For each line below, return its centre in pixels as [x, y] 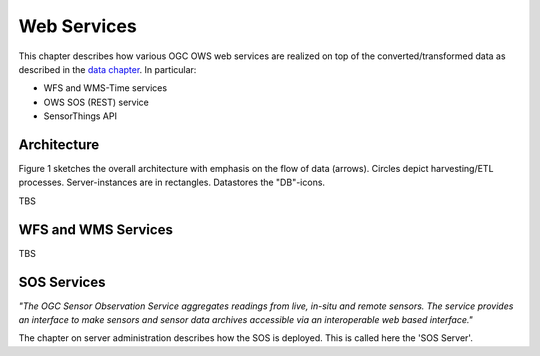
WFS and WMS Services [96, 229]
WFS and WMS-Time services [105, 88]
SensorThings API [80, 116]
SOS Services [62, 281]
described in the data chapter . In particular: [107, 69]
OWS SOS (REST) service [96, 102]
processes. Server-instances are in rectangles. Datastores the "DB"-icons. [171, 182]
